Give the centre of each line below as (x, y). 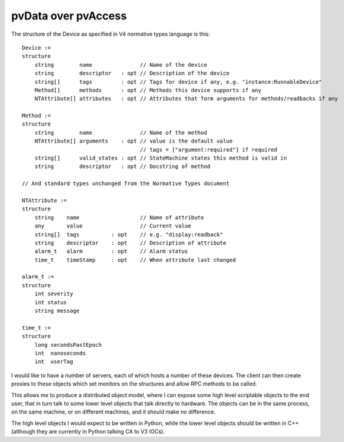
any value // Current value (113, 226)
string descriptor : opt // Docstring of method (122, 166)
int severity (54, 294)
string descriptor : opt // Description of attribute (130, 243)
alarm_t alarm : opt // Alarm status (111, 251)
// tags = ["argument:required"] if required (209, 149)
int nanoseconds (60, 353)
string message (57, 311)
